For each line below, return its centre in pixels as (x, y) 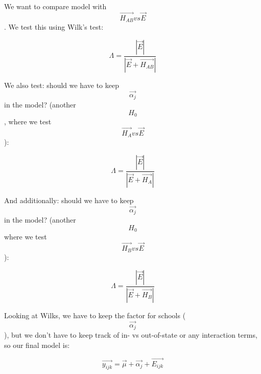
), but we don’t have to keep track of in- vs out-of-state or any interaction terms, (131, 335)
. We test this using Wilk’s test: (54, 27)
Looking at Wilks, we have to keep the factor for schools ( (95, 315)
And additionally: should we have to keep (69, 200)
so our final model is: (37, 345)
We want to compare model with (55, 6)
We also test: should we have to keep (62, 85)
